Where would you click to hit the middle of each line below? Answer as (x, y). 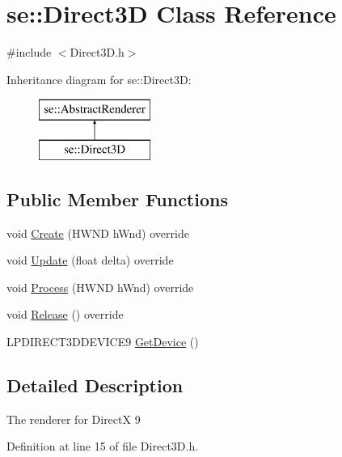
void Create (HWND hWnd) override (98, 233)
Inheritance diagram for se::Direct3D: (99, 79)
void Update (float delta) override (90, 260)
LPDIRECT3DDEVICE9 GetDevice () (103, 342)
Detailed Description (95, 385)
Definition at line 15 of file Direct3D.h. (103, 446)
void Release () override (65, 314)
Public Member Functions (117, 199)
